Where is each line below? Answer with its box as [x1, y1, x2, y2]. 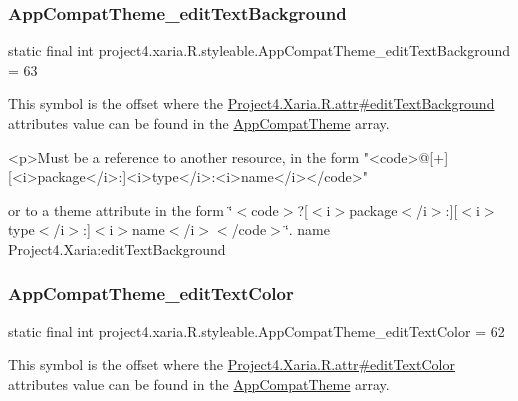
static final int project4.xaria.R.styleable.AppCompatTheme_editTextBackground [8, 40, 510, 61]
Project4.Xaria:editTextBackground [8, 238, 226, 259]
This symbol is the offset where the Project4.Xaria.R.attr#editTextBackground [8, 93, 495, 114]
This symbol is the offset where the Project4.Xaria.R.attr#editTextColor [8, 354, 455, 375]
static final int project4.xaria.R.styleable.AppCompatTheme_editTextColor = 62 [8, 320, 505, 341]
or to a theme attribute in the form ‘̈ [8, 199, 233, 220]
